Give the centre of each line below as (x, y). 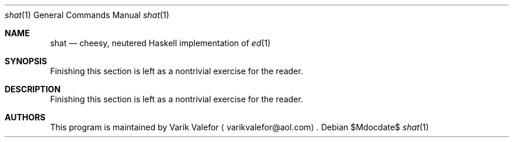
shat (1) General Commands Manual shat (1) (87, 15)
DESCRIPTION (33, 89)
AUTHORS (25, 117)
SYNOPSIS (26, 61)
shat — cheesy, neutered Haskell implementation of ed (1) (160, 43)
